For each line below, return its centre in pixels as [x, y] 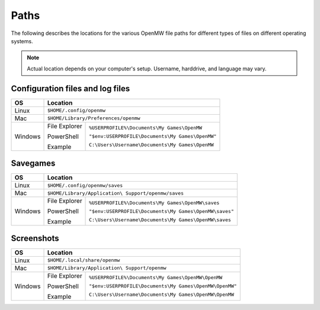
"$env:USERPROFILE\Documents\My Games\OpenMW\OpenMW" [163, 286]
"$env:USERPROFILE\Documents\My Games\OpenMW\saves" [161, 211]
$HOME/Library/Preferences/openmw [94, 118]
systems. [22, 41]
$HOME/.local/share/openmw [84, 260]
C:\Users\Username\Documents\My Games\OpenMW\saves [160, 220]
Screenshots [35, 238]
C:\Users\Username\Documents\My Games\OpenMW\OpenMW [161, 295]
